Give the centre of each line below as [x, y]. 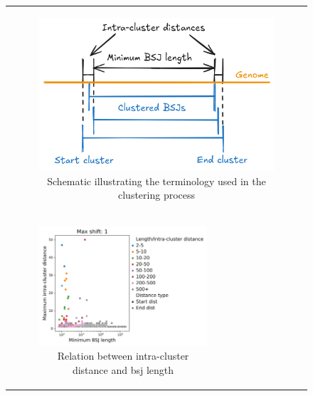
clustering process [156, 195]
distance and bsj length [123, 369]
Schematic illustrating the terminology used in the [156, 181]
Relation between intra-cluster [123, 356]
